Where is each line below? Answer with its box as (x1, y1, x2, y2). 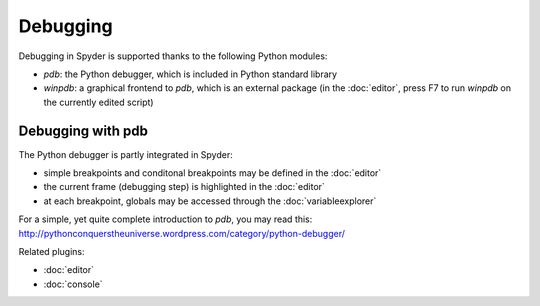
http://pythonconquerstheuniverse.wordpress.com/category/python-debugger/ (18, 227, 345, 239)
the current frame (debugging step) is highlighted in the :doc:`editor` (43, 181, 325, 193)
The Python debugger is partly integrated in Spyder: (18, 148, 234, 160)
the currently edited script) (43, 96, 154, 108)
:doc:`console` (43, 278, 104, 290)
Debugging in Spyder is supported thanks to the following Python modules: (18, 50, 328, 62)
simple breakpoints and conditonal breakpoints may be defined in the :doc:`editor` (43, 167, 382, 179)
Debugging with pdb (18, 122, 149, 139)
